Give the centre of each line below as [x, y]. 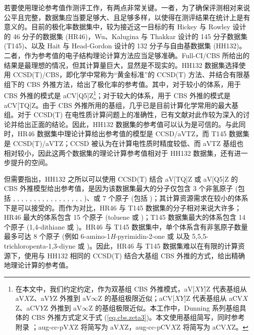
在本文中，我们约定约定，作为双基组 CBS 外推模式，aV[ [105, 288]
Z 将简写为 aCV [201, 327]
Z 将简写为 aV [96, 327]
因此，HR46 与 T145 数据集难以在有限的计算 [167, 245]
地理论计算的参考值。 [38, 265]
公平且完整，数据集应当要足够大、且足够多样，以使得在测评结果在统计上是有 [127, 17]
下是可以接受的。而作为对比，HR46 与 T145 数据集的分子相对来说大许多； [123, 207]
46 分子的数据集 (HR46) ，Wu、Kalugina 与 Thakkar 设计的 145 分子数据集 [130, 36]
